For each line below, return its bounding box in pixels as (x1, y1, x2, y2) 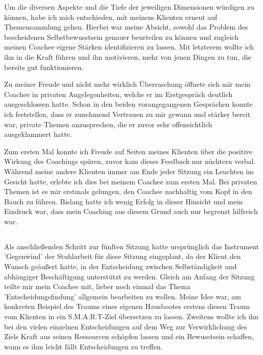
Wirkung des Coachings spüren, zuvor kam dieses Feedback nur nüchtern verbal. (4, 156, 256, 167)
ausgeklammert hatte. (4, 129, 72, 139)
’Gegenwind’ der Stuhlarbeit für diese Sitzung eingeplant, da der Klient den (4, 251, 241, 262)
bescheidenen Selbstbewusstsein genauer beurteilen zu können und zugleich (4, 31, 238, 42)
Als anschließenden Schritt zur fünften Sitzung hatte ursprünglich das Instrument (4, 241, 259, 251)
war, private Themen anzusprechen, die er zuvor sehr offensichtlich (4, 119, 212, 129)
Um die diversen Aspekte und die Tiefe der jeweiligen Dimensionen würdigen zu (4, 2, 254, 12)
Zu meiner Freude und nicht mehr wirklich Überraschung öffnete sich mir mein (4, 79, 251, 89)
